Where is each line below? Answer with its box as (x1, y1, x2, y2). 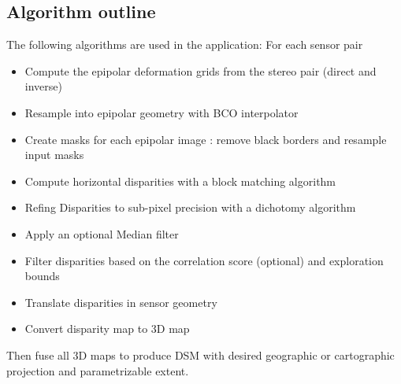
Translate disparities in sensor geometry (24, 294, 217, 310)
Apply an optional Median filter (24, 225, 179, 242)
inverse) (24, 78, 62, 94)
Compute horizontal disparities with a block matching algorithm (24, 172, 336, 189)
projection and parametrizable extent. (6, 362, 189, 378)
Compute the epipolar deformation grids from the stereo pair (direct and (24, 62, 377, 79)
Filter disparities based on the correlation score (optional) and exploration (24, 252, 384, 268)
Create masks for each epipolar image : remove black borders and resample (24, 131, 387, 147)
